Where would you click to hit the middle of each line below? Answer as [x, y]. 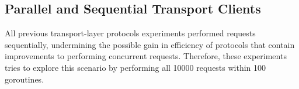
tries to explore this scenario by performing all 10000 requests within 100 [135, 67]
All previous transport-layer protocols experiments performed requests [130, 33]
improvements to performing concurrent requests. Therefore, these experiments [146, 56]
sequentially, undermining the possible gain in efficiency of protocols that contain [150, 44]
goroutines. [25, 79]
